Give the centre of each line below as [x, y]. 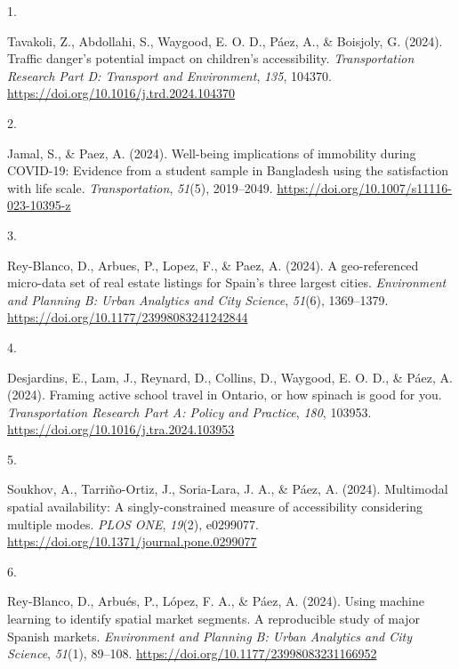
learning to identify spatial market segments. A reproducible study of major [214, 619]
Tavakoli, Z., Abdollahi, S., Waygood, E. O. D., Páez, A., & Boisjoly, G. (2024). [225, 40]
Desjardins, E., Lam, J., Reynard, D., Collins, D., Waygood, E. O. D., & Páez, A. [230, 377]
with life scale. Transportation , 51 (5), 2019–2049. [140, 187]
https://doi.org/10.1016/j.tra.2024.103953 [121, 429]
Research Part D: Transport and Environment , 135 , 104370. [169, 75]
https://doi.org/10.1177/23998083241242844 [128, 317]
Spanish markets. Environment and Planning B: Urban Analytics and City [210, 636]
